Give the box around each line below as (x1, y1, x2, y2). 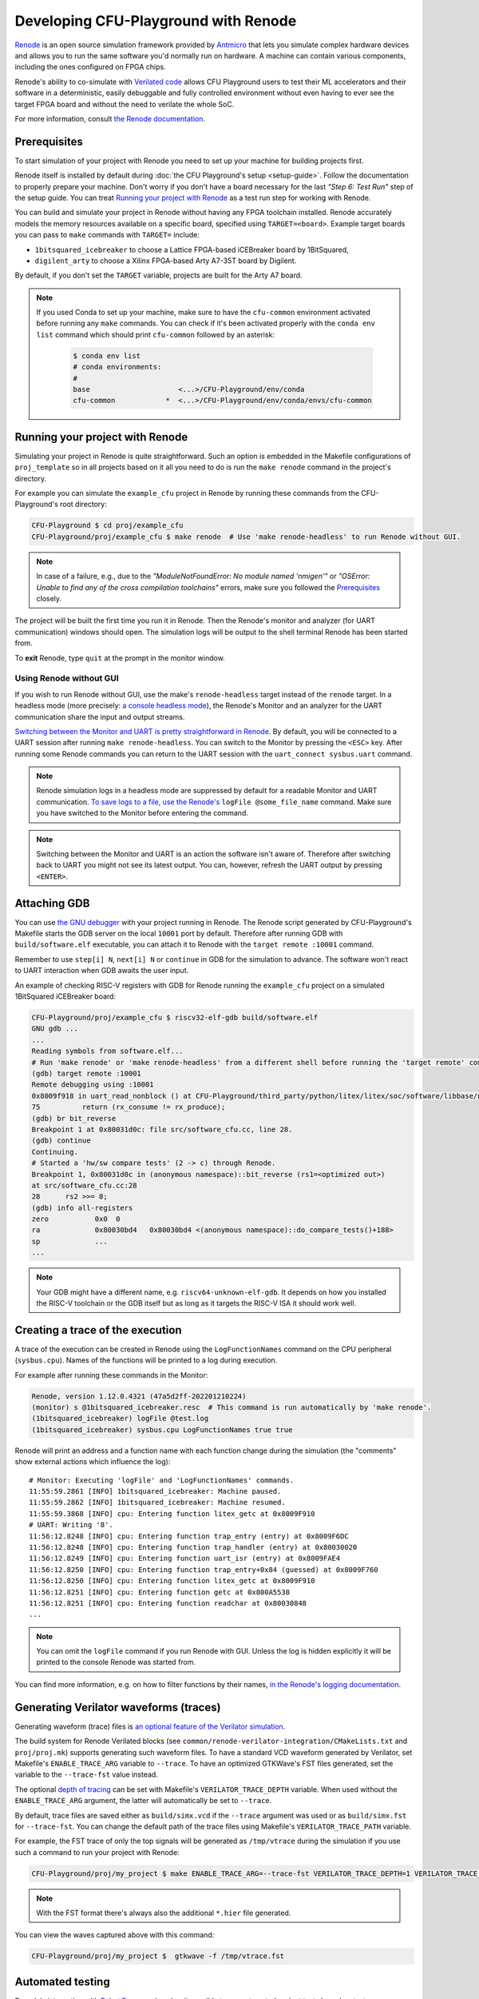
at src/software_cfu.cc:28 (31, 1180, 137, 1190)
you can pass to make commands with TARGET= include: (14, 230, 200, 240)
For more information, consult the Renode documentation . (14, 114, 206, 123)
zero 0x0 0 (31, 1215, 121, 1223)
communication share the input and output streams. (14, 712, 185, 721)
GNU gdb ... (31, 1024, 79, 1033)
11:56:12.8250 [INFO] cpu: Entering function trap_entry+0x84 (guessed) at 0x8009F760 (29, 1565, 378, 1574)
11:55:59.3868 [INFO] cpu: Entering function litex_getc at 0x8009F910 (29, 1509, 315, 1518)
